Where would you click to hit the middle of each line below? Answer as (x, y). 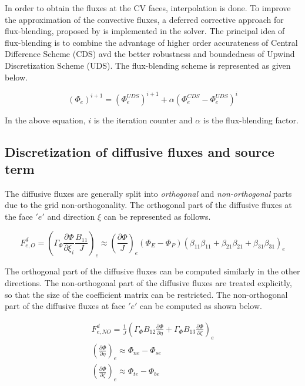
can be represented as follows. (157, 217)
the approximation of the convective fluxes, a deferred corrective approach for (144, 19)
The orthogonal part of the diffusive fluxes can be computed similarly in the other (152, 271)
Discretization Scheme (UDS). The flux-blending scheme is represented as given (148, 65)
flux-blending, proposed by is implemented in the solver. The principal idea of (145, 31)
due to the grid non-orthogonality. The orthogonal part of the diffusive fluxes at (148, 205)
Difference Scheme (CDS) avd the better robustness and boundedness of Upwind (150, 54)
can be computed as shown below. (201, 306)
